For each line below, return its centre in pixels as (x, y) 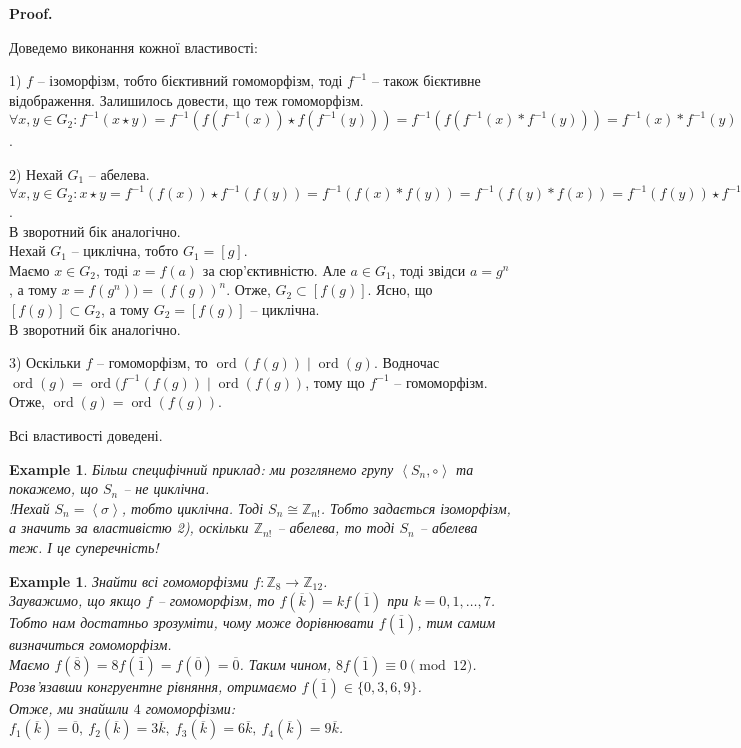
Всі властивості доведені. (86, 435)
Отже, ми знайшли (69, 707)
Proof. (31, 13)
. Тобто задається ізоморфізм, (415, 507)
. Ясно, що (400, 289)
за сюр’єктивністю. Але (274, 269)
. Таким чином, (285, 663)
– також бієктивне (426, 80)
